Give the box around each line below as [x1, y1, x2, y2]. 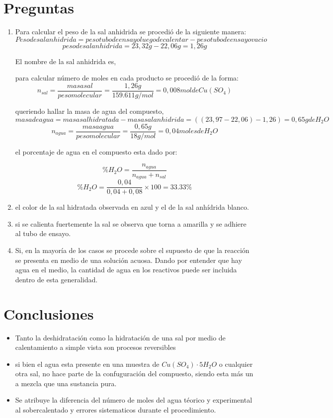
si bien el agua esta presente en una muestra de [15, 358, 160, 369]
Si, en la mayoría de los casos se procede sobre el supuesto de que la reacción [15, 245, 250, 255]
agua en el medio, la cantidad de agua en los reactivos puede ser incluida [15, 264, 237, 275]
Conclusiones [3, 303, 94, 324]
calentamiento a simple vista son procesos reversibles [15, 342, 176, 352]
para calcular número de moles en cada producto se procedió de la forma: [15, 73, 239, 83]
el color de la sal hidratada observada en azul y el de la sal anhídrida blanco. [15, 202, 249, 212]
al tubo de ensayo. [15, 228, 71, 239]
